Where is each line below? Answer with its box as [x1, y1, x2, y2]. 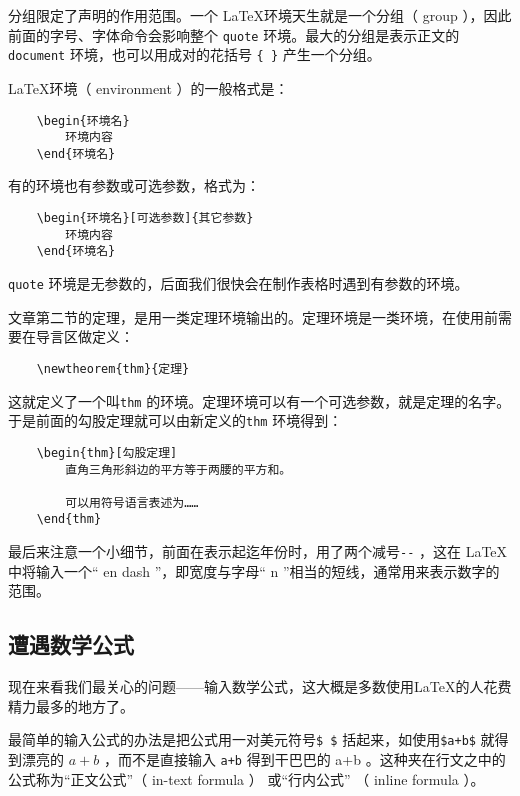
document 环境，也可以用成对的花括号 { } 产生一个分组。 [8, 44, 381, 65]
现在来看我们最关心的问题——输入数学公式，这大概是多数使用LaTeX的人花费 [8, 676, 512, 697]
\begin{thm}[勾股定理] [36, 445, 178, 460]
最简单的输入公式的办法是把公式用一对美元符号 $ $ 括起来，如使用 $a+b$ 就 [8, 729, 495, 750]
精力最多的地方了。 [8, 695, 134, 716]
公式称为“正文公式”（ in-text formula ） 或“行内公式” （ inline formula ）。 [8, 768, 485, 789]
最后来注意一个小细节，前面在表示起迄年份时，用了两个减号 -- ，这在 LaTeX [8, 541, 508, 562]
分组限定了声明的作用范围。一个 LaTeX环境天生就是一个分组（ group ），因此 [8, 5, 512, 25]
